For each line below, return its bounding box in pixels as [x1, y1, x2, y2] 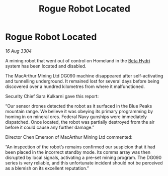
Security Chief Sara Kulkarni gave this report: [5, 93, 99, 99]
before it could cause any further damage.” [5, 124, 95, 130]
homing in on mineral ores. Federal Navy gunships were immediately [5, 114, 147, 120]
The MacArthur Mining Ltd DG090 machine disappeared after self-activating [5, 72, 163, 78]
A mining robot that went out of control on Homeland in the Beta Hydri [5, 57, 150, 63]
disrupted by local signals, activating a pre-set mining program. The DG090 [5, 154, 162, 160]
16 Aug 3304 [5, 48, 32, 54]
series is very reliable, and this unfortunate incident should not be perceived [5, 159, 163, 166]
